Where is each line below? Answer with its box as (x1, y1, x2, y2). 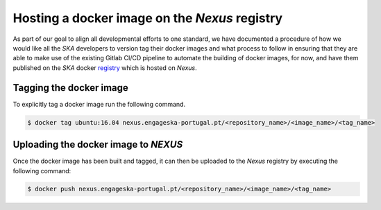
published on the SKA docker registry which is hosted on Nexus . (12, 63, 197, 72)
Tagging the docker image (12, 82, 128, 94)
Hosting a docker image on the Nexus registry (12, 10, 283, 26)
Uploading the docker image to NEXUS (12, 139, 183, 150)
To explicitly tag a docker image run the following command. (12, 100, 186, 108)
